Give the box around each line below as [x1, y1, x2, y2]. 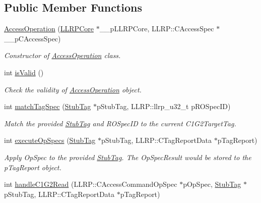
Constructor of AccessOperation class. [4, 50, 121, 61]
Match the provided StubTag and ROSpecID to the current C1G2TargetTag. [4, 118, 236, 128]
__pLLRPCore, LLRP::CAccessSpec [99, 23, 214, 34]
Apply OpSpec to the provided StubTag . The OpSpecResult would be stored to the [4, 151, 251, 162]
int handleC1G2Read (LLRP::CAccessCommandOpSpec [4, 179, 177, 189]
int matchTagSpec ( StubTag [4, 101, 91, 112]
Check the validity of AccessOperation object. [4, 84, 142, 94]
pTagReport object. [4, 162, 61, 172]
